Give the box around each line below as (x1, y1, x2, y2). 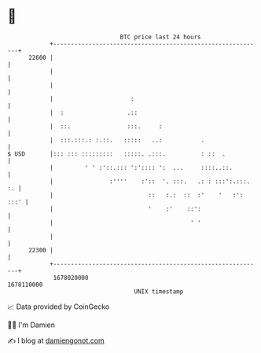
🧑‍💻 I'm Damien (7, 320, 56, 329)
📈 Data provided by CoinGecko (7, 302, 110, 311)
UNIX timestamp (134, 287, 184, 296)
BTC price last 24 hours (119, 33, 201, 41)
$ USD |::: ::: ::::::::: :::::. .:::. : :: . (7, 149, 226, 158)
